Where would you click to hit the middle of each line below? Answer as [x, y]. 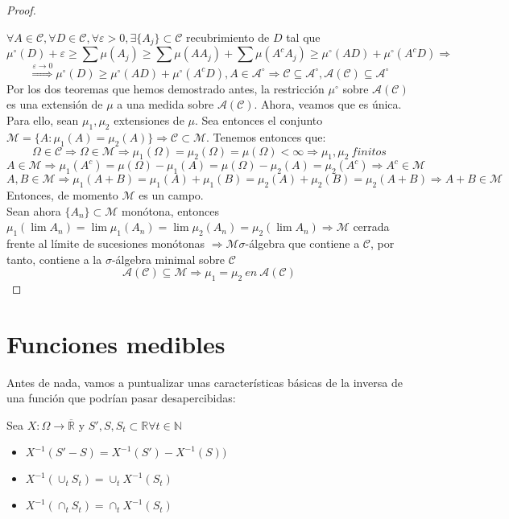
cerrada [371, 227]
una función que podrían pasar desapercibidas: [121, 398]
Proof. [21, 10]
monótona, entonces [170, 210]
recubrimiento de [228, 37]
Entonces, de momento [62, 195]
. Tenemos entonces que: [266, 136]
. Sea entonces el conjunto [259, 120]
